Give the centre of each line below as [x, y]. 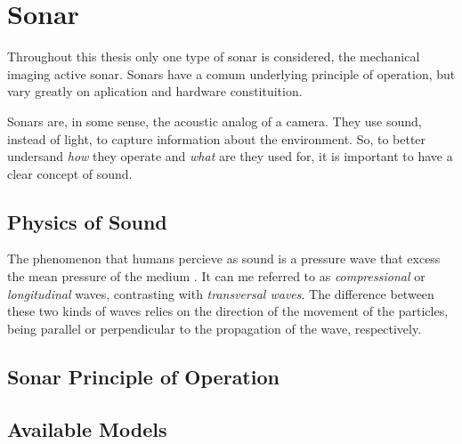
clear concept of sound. [70, 173]
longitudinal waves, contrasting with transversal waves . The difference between [221, 293]
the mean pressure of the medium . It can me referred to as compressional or [216, 276]
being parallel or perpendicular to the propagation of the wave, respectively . [215, 328]
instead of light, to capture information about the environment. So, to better [217, 138]
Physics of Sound [87, 221]
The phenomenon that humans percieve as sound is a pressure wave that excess [224, 258]
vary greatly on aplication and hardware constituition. [155, 91]
